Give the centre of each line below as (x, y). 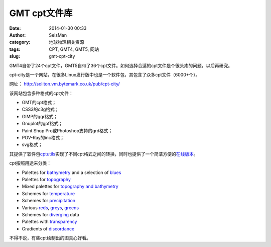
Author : (18, 35)
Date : (15, 28)
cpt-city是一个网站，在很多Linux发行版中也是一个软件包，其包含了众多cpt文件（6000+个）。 (105, 74)
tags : (15, 49)
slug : (15, 56)
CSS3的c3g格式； (41, 109)
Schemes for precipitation (48, 201)
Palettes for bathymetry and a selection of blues (72, 172)
